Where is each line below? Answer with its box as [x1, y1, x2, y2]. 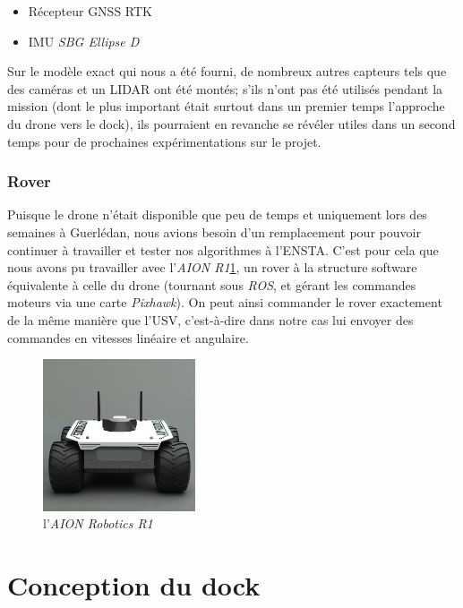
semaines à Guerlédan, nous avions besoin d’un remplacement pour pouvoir [7, 222, 421, 241]
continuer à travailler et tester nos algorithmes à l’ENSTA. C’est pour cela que [7, 240, 439, 259]
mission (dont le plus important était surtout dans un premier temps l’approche [7, 97, 445, 116]
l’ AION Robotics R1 [43, 514, 153, 533]
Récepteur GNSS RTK [28, 2, 152, 20]
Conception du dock [7, 567, 261, 604]
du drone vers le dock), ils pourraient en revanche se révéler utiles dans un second [7, 114, 456, 133]
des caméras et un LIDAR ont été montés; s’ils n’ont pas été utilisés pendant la [7, 79, 443, 98]
